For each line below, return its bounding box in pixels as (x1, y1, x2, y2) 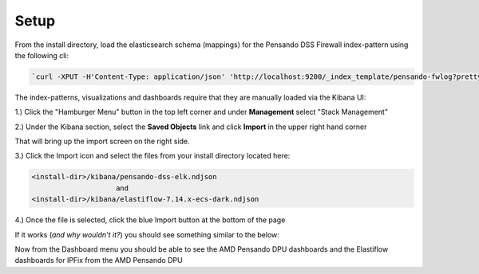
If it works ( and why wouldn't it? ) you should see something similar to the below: (14, 229, 279, 239)
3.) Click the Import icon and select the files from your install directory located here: (14, 151, 291, 161)
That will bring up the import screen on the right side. (14, 136, 191, 147)
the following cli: (14, 50, 69, 60)
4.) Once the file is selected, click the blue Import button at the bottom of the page (14, 215, 286, 225)
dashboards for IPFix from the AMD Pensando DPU (14, 256, 183, 265)
